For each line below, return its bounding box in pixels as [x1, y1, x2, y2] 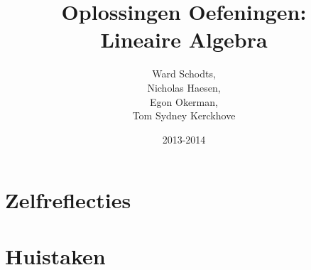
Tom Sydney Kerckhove [132, 108, 236, 123]
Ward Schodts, [152, 66, 216, 81]
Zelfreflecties [5, 185, 131, 215]
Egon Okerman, [150, 94, 218, 109]
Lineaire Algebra [100, 25, 268, 54]
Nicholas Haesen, [147, 80, 221, 94]
